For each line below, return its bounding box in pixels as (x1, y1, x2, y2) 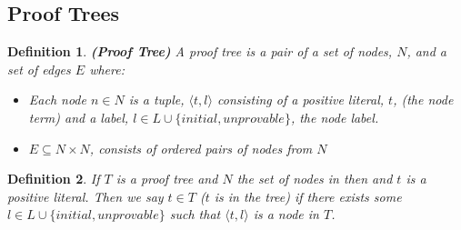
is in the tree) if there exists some (214, 186, 402, 205)
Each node (28, 90, 86, 109)
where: (89, 59, 125, 78)
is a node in (253, 205, 319, 224)
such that (169, 205, 221, 224)
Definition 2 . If (7, 169, 100, 188)
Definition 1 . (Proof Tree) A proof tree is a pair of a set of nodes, (7, 42, 393, 61)
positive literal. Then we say (7, 186, 164, 205)
